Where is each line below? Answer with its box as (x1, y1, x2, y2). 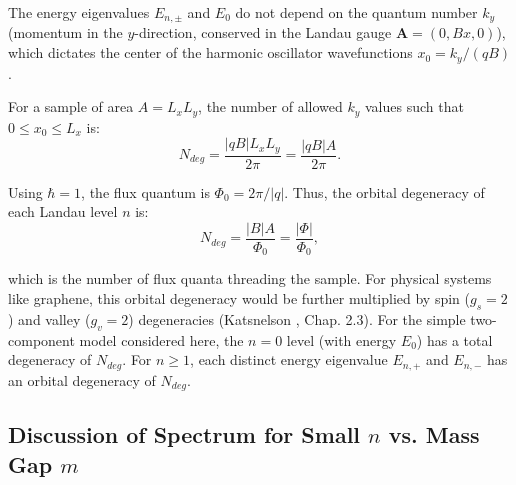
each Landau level (8, 201, 118, 222)
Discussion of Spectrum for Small (8, 419, 361, 450)
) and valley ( (8, 308, 91, 329)
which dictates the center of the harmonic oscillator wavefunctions (8, 42, 413, 63)
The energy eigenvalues (8, 2, 150, 22)
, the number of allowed (198, 96, 343, 117)
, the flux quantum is (81, 181, 210, 202)
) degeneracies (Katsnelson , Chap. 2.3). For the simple (128, 308, 466, 329)
